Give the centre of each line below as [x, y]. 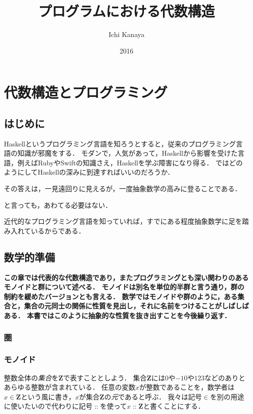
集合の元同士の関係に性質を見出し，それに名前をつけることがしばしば [136, 306]
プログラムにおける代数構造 [126, 11]
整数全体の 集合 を [31, 377]
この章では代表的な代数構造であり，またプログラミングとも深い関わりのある [126, 277]
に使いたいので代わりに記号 [48, 406]
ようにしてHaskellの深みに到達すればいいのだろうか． [89, 172]
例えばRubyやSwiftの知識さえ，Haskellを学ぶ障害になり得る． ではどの [130, 162]
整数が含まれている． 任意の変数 [83, 387]
